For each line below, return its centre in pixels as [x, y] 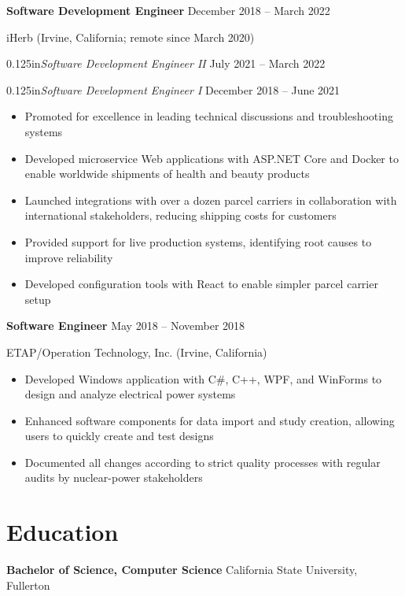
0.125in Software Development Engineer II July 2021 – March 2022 [166, 63]
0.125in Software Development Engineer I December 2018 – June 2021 [173, 89]
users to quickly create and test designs [119, 436]
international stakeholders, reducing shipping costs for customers [180, 215]
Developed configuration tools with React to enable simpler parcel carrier [201, 284]
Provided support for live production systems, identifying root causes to [198, 241]
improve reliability [69, 257]
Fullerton [28, 585]
